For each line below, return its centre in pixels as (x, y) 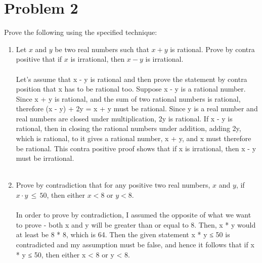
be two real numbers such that (102, 49)
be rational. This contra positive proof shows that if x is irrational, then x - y (136, 148)
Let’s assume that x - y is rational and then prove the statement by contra (132, 79)
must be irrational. (45, 158)
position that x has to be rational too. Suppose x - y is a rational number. (131, 89)
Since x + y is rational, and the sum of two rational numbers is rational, (128, 98)
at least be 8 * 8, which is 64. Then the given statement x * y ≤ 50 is (123, 234)
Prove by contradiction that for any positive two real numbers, (113, 185)
